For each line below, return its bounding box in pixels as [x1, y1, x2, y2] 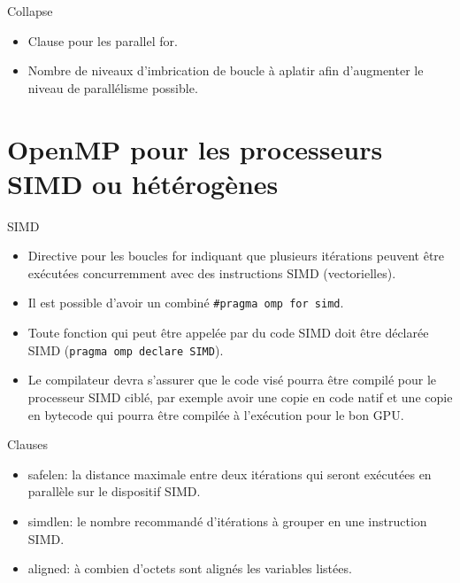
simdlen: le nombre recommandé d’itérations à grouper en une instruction [27, 511, 427, 530]
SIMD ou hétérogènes [7, 165, 279, 201]
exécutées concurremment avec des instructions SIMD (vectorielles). [27, 263, 396, 282]
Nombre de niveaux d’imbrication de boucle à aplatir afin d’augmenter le [27, 61, 424, 80]
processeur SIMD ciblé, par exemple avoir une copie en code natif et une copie [27, 387, 453, 406]
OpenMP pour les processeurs [7, 130, 383, 167]
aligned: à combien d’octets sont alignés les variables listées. [27, 559, 352, 578]
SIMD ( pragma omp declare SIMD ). [27, 340, 224, 359]
